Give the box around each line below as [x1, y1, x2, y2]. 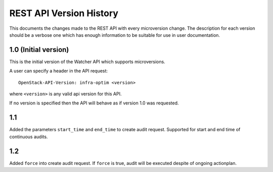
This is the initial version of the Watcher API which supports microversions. [9, 59, 165, 65]
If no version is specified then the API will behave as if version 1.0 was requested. [9, 100, 179, 106]
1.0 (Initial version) [9, 45, 69, 54]
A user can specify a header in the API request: [9, 68, 108, 74]
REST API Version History [9, 8, 119, 19]
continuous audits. [9, 134, 48, 140]
